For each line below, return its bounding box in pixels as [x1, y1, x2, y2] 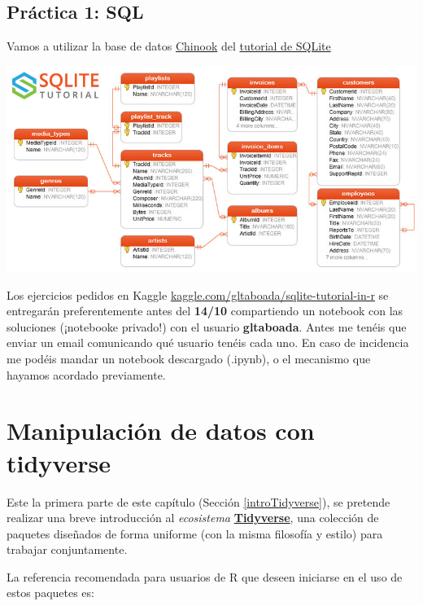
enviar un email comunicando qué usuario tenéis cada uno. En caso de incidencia [7, 334, 409, 351]
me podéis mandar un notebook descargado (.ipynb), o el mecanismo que [7, 350, 371, 367]
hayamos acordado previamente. [7, 366, 166, 383]
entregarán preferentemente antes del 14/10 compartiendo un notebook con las [7, 302, 403, 319]
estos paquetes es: [7, 584, 94, 601]
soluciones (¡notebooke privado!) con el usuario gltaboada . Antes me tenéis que [7, 318, 407, 335]
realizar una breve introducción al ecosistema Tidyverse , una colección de [7, 509, 379, 526]
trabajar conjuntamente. [7, 541, 128, 558]
